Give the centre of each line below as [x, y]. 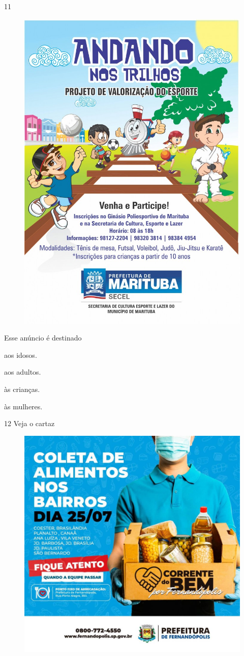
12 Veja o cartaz [29, 423]
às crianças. [22, 389]
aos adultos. [23, 372]
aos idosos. [21, 355]
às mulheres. [23, 406]
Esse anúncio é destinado [43, 338]
